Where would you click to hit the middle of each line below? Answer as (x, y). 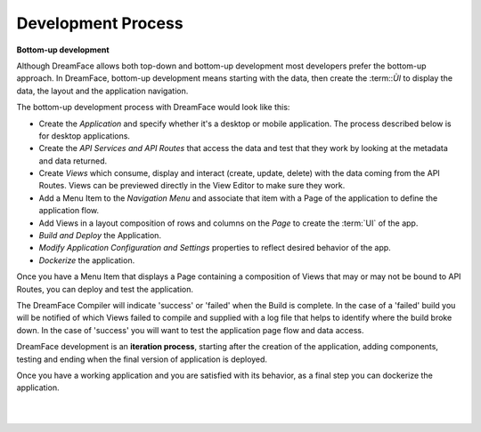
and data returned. (73, 161)
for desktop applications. (85, 136)
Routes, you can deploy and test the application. (105, 289)
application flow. (69, 211)
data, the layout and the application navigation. (102, 91)
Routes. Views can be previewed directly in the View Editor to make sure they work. (192, 186)
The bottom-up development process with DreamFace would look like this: (153, 108)
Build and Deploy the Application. (100, 236)
